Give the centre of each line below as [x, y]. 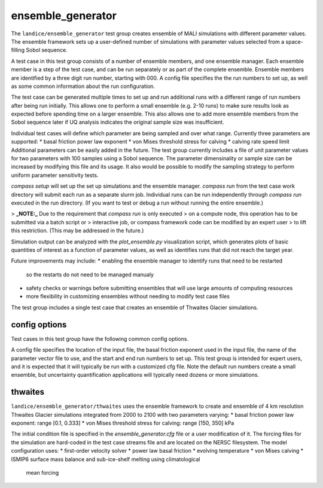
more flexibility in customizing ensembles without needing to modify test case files [128, 297]
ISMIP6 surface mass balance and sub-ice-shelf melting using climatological [106, 459]
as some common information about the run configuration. [83, 86]
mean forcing [42, 472]
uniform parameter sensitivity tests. [55, 175]
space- [294, 41]
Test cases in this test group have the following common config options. [100, 338]
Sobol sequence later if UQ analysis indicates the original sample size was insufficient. [118, 122]
